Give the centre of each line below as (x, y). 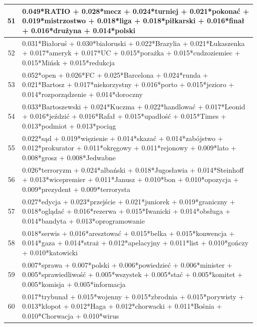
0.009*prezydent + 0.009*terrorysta (76, 189)
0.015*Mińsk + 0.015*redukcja (69, 62)
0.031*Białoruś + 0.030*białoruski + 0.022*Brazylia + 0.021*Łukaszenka (133, 43)
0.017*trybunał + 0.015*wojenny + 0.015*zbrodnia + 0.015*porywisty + (133, 296)
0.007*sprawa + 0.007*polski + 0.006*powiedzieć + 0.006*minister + (128, 264)
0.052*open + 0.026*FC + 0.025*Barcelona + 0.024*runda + (115, 74)
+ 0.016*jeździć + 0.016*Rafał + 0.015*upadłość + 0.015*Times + (124, 116)
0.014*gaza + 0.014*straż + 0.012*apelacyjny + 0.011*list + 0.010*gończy (135, 243)
